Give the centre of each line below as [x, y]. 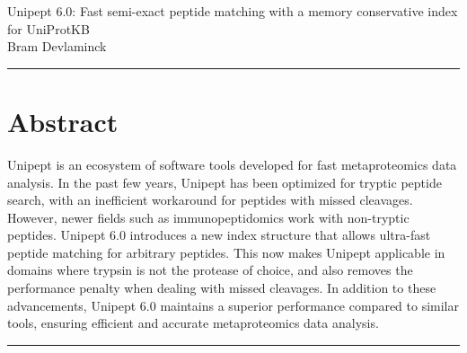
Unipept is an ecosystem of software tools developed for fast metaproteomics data [232, 164]
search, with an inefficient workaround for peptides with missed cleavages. [210, 200]
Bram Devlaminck [57, 46]
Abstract [63, 121]
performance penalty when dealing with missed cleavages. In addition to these [222, 288]
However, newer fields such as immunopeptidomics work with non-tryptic [208, 217]
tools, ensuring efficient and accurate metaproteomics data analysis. [193, 323]
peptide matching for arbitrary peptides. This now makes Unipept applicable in [226, 252]
